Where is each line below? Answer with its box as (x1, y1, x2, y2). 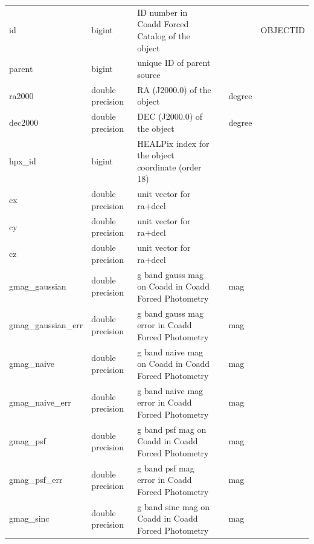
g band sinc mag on (137, 500, 210, 513)
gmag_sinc (9, 512, 50, 525)
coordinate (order (137, 160, 202, 173)
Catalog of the (137, 29, 190, 42)
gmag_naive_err (9, 396, 71, 409)
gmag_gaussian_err (9, 319, 83, 331)
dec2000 (9, 116, 39, 129)
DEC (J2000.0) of (137, 110, 203, 123)
